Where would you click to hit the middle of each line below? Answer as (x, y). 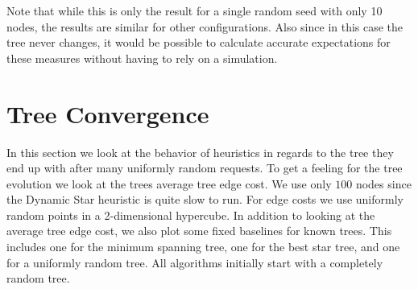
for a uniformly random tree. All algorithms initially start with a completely (195, 262)
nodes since (383, 183)
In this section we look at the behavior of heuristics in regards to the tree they (200, 152)
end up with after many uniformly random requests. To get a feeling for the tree (205, 168)
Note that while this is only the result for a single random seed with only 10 (195, 10)
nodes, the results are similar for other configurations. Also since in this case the (205, 26)
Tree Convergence (108, 113)
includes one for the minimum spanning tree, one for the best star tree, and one (203, 247)
